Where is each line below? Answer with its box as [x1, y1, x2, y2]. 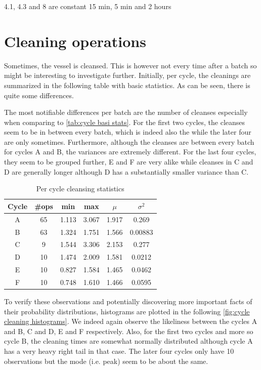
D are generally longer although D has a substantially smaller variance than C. [4, 166, 249, 177]
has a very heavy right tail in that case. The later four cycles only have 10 [4, 345, 234, 356]
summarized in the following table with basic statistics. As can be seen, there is [4, 79, 250, 90]
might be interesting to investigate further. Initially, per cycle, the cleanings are [4, 70, 251, 80]
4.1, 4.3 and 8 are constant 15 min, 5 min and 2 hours [4, 1, 171, 11]
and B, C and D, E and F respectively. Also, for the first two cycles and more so [4, 325, 253, 336]
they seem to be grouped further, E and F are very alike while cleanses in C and [4, 156, 253, 167]
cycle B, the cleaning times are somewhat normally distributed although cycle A [4, 336, 253, 346]
